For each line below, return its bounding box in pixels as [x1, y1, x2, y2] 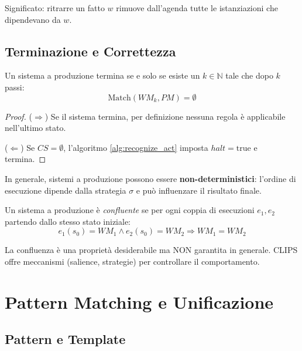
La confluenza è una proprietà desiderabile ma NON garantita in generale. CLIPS [5, 244, 298, 256]
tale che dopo [225, 69, 273, 82]
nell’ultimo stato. [5, 122, 66, 134]
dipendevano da [5, 13, 61, 25]
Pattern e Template [5, 330, 126, 348]
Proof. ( [5, 110, 32, 122]
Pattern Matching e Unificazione [5, 289, 274, 313]
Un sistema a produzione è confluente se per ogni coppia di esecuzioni [5, 204, 255, 216]
